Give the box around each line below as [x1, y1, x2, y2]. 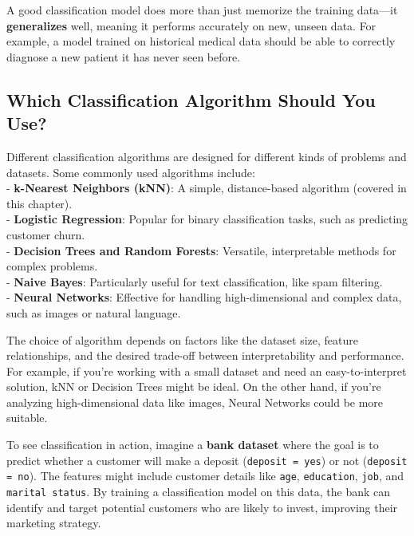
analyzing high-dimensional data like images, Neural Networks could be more [6, 393, 384, 410]
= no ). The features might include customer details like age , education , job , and [6, 467, 404, 484]
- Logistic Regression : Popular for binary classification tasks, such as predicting [6, 211, 408, 227]
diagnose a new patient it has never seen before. [6, 48, 241, 65]
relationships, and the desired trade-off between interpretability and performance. [6, 347, 404, 364]
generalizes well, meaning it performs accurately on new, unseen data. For [6, 17, 377, 33]
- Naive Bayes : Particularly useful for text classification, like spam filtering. [6, 273, 383, 290]
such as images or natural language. [6, 304, 181, 321]
